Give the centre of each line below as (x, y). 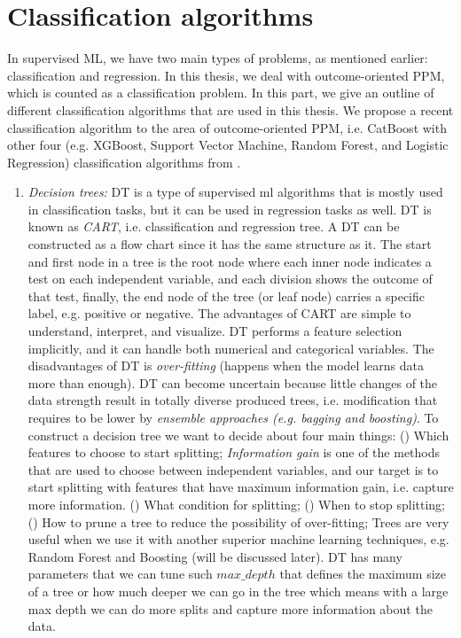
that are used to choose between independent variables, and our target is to (233, 469)
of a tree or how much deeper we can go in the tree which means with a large (238, 591)
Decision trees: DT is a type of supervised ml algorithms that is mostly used (235, 192)
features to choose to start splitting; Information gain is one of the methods (234, 452)
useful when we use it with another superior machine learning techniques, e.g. (238, 539)
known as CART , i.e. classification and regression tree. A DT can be (214, 226)
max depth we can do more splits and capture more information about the (230, 608)
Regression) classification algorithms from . (124, 162)
